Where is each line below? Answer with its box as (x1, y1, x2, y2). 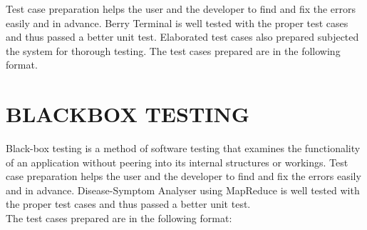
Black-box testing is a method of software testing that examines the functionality (6, 141, 361, 156)
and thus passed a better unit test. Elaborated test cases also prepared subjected (6, 29, 359, 44)
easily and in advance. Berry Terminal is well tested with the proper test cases (6, 15, 348, 30)
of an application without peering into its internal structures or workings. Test (6, 154, 348, 169)
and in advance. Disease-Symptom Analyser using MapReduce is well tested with (6, 182, 360, 197)
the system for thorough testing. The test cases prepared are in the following (6, 43, 341, 58)
